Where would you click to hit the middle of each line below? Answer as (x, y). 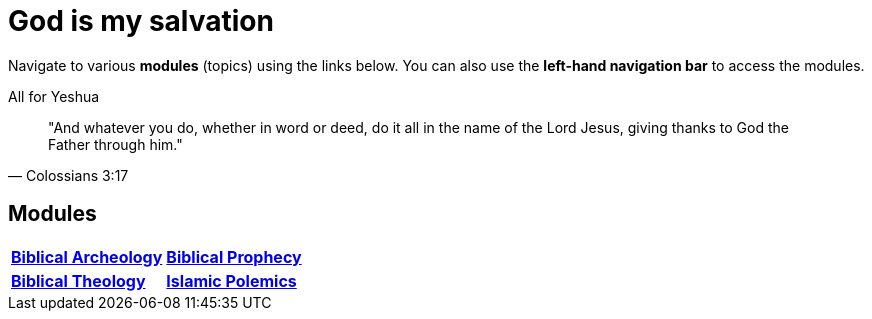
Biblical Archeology (87, 256)
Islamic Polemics (231, 280)
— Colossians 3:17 (68, 175)
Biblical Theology (78, 280)
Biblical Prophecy (234, 256)
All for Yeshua (54, 96)
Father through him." (115, 144)
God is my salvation (141, 21)
